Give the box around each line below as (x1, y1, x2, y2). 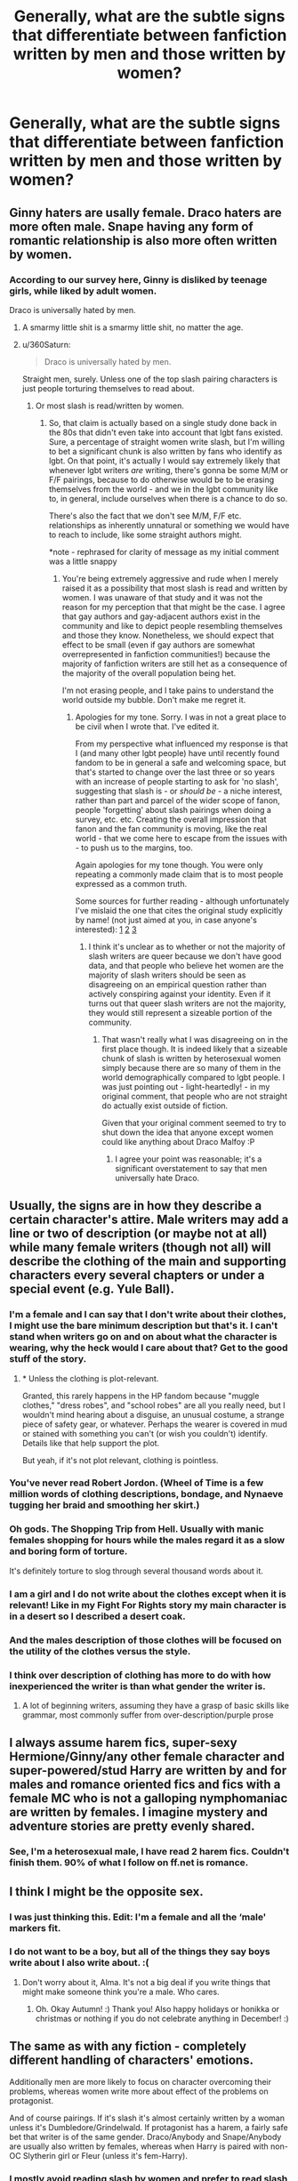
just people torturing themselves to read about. (21, 382, 195, 393)
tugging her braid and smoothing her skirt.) (9, 1499, 200, 1511)
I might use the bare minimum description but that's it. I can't (9, 1319, 278, 1332)
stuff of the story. (9, 1353, 87, 1365)
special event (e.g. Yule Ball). (9, 1282, 175, 1297)
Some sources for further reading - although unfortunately (75, 896, 290, 906)
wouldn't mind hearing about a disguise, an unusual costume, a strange (21, 1409, 285, 1420)
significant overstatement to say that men (115, 1163, 268, 1173)
